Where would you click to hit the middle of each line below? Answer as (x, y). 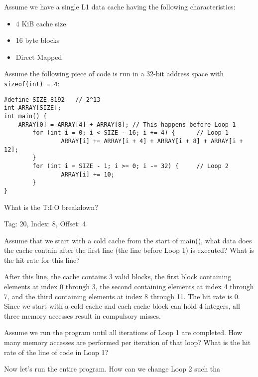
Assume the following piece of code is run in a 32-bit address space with (114, 74)
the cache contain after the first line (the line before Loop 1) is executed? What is (129, 250)
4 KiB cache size (41, 23)
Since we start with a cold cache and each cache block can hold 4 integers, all (122, 306)
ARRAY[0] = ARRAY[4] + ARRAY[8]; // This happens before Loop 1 (127, 124)
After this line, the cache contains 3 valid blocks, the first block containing (118, 277)
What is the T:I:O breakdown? (51, 207)
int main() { (25, 116)
